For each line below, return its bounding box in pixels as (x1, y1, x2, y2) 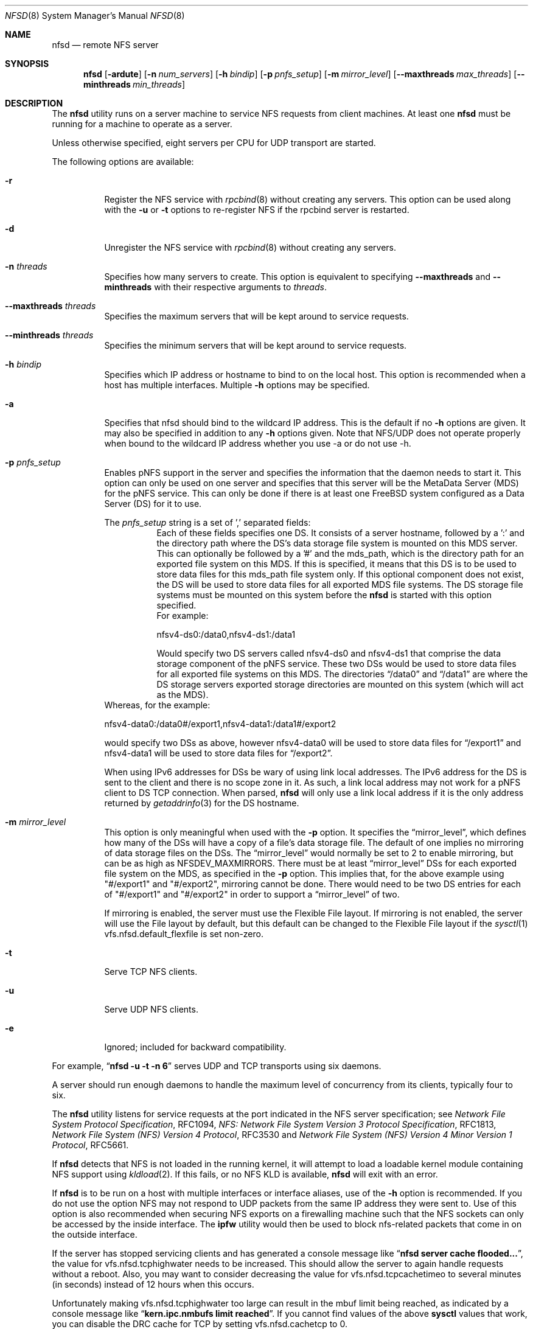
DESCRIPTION (5, 98, 63, 108)
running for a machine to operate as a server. (52, 119, 232, 129)
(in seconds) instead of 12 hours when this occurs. (52, 1279, 254, 1289)
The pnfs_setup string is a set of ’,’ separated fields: (104, 517, 311, 528)
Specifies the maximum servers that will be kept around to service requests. (104, 311, 409, 321)
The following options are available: (52, 156, 194, 167)
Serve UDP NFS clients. (104, 1004, 198, 1014)
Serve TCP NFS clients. (104, 966, 198, 977)
